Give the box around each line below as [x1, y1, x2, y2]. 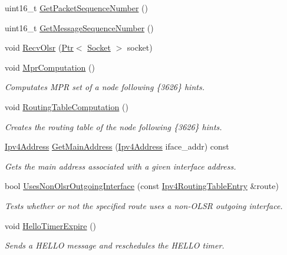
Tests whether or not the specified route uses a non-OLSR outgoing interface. [5, 199, 283, 211]
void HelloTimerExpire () [5, 219, 97, 231]
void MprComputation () [5, 61, 95, 73]
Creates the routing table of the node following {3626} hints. [5, 120, 222, 133]
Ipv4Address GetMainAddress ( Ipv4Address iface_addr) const [5, 140, 229, 153]
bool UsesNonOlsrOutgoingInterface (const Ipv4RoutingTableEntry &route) [5, 180, 279, 192]
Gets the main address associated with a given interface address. [5, 160, 236, 172]
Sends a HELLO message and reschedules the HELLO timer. [5, 239, 225, 251]
